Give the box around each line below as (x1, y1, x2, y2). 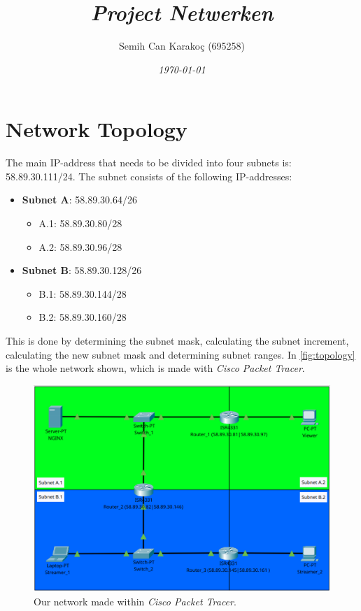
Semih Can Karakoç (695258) (118, 38, 246, 53)
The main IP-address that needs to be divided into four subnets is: (6, 155, 292, 170)
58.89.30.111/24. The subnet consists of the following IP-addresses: (6, 168, 292, 183)
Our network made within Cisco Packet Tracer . (34, 594, 236, 609)
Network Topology (6, 115, 187, 143)
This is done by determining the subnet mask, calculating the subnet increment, (6, 333, 349, 347)
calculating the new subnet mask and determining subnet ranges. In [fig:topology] (6, 347, 355, 361)
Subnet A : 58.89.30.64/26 (22, 192, 137, 207)
